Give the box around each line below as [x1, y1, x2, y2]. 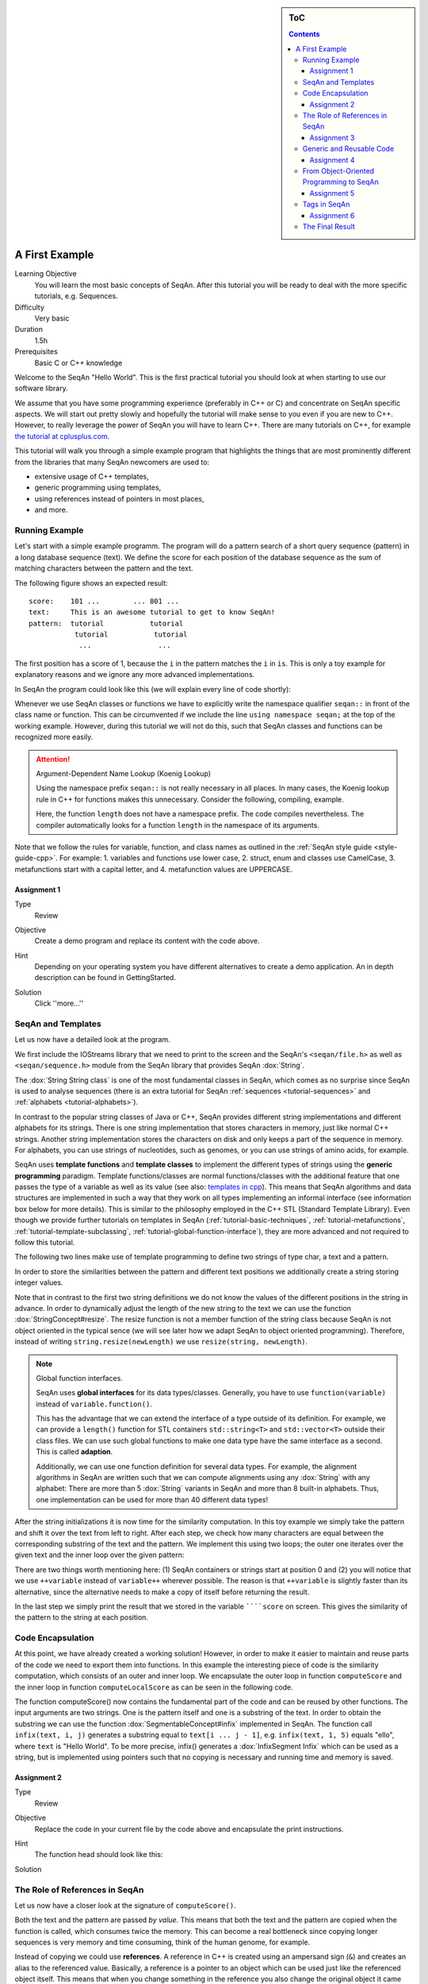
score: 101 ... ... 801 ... [29, 596, 180, 606]
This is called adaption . [36, 1447, 113, 1456]
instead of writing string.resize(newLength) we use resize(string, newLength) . [14, 1337, 308, 1347]
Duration [14, 325, 44, 334]
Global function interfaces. [36, 1373, 123, 1382]
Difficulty [14, 302, 45, 312]
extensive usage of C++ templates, [34, 472, 150, 482]
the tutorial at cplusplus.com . [14, 431, 110, 440]
